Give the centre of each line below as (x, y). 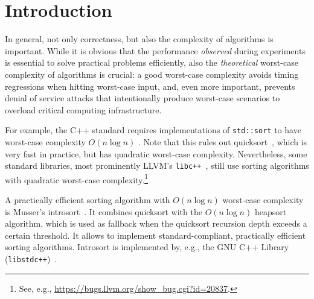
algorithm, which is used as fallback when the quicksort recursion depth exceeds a (156, 223)
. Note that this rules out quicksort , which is (223, 141)
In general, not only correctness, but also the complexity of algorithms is (139, 39)
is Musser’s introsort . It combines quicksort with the (104, 211)
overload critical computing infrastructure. (83, 109)
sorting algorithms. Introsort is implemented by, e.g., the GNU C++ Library (147, 247)
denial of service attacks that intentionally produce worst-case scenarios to (143, 98)
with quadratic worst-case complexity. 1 (77, 178)
